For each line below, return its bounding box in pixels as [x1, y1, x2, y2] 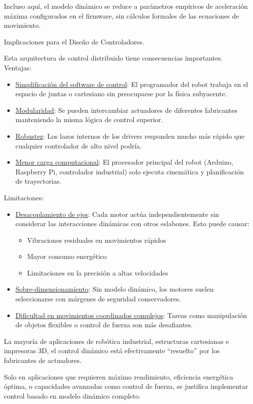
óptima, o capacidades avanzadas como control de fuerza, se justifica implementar [4, 381, 248, 391]
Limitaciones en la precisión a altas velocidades [27, 267, 169, 277]
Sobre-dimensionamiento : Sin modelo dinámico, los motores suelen [15, 284, 214, 294]
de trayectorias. [15, 176, 62, 186]
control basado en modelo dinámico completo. [4, 390, 141, 401]
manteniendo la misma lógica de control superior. [15, 114, 163, 125]
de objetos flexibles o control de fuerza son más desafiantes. [15, 319, 193, 330]
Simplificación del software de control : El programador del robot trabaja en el [15, 79, 248, 89]
